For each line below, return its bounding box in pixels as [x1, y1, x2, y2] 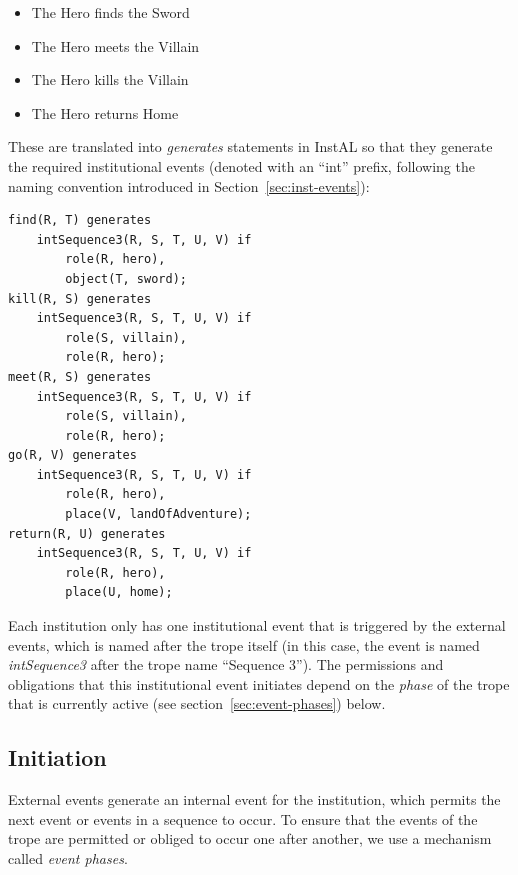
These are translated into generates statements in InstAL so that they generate [8, 136, 493, 157]
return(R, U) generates [8, 526, 166, 541]
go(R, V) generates [8, 448, 137, 463]
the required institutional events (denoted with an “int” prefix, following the [8, 155, 475, 176]
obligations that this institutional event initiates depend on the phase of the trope [8, 673, 510, 694]
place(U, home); [65, 585, 173, 600]
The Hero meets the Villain [31, 35, 200, 56]
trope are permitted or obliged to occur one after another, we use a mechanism [8, 828, 492, 849]
